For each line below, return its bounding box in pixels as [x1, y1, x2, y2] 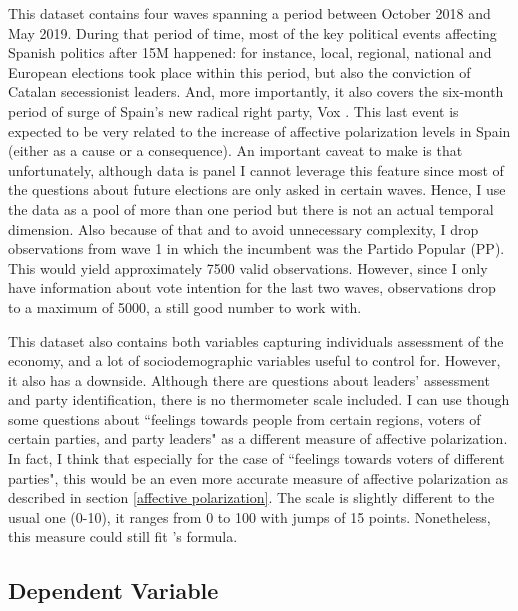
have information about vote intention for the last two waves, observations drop [8, 277, 496, 298]
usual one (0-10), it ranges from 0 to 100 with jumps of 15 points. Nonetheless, [8, 506, 491, 527]
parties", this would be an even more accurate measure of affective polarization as [8, 467, 508, 488]
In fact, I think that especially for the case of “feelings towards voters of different [8, 448, 505, 469]
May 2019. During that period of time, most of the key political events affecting [8, 22, 497, 43]
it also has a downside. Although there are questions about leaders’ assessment [8, 369, 490, 390]
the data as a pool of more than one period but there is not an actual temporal [8, 198, 494, 219]
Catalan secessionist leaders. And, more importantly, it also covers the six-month [8, 81, 504, 102]
